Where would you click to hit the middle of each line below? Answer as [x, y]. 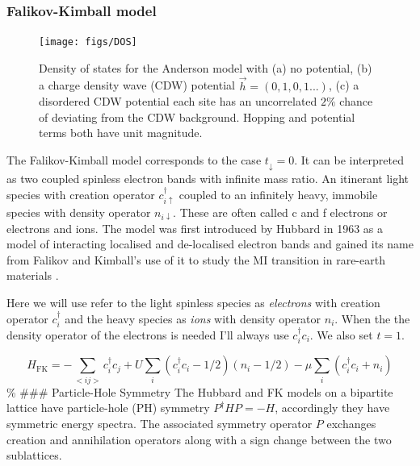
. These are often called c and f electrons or [280, 212]
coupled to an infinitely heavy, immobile [278, 194]
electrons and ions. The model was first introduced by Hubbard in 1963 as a [195, 228]
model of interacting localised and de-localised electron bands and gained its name [210, 244]
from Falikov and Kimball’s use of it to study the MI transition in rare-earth [196, 259]
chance [356, 101]
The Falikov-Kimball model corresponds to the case [134, 160]
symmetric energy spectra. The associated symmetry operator [160, 423]
